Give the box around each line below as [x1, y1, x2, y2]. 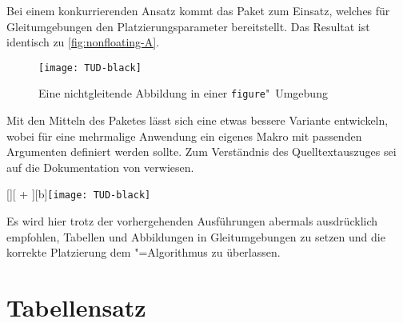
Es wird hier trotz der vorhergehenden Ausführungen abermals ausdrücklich [6, 213, 378, 229]
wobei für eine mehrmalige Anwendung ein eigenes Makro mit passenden [6, 127, 362, 144]
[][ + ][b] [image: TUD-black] [6, 185, 151, 202]
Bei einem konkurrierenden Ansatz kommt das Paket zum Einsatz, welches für [6, 2, 390, 18]
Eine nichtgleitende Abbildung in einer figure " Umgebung [38, 85, 328, 102]
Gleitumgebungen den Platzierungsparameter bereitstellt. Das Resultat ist [6, 18, 370, 34]
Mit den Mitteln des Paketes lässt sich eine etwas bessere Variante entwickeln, [6, 112, 389, 129]
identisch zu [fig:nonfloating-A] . [6, 34, 160, 50]
